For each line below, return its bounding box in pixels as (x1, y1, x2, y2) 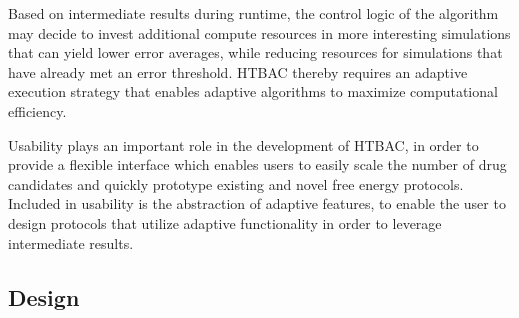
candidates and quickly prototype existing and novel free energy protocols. (8, 173, 464, 194)
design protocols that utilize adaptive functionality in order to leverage (8, 212, 442, 233)
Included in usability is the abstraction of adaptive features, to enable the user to (8, 193, 506, 214)
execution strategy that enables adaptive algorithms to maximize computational (8, 81, 498, 102)
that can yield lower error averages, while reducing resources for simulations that (8, 42, 503, 63)
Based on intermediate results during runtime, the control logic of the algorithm (8, 3, 499, 23)
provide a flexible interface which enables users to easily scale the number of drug (8, 154, 507, 175)
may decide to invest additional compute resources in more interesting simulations (8, 22, 511, 43)
